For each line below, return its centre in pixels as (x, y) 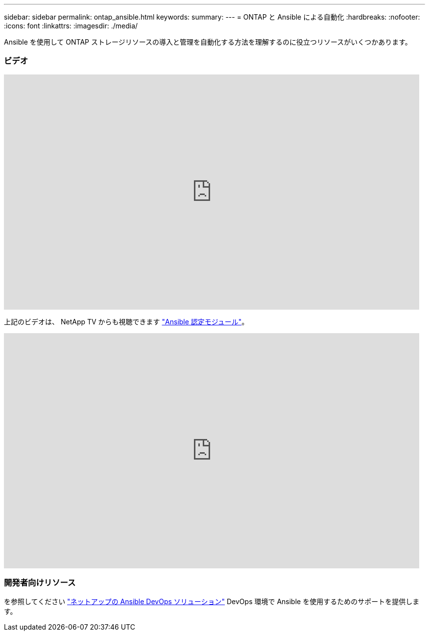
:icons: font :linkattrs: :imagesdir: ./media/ (71, 26)
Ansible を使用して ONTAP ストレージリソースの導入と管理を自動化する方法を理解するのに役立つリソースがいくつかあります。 (208, 42)
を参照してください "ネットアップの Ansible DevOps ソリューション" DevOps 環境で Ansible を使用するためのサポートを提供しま (212, 601)
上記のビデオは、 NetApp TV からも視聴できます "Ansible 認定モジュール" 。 (126, 321)
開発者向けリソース (40, 583)
